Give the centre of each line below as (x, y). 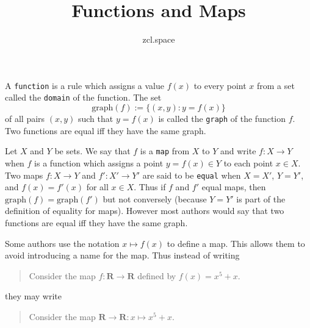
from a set (276, 85)
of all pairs (25, 119)
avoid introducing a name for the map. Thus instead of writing (122, 255)
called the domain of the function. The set (83, 97)
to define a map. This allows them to (236, 243)
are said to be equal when (192, 175)
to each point (248, 162)
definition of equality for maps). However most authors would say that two (145, 211)
